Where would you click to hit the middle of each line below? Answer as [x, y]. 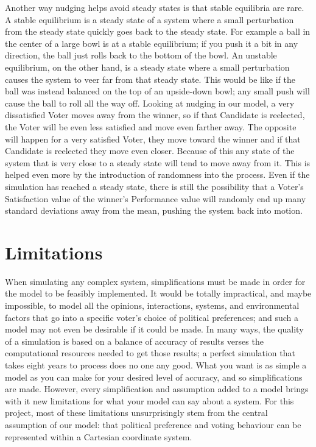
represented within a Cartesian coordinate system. [99, 436]
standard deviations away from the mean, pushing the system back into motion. [154, 210]
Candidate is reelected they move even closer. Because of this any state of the [150, 151]
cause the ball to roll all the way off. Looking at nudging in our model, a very [150, 103]
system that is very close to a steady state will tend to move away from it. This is [158, 162]
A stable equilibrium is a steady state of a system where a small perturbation [149, 19]
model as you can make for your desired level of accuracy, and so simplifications [154, 377]
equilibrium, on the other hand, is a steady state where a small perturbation [147, 67]
